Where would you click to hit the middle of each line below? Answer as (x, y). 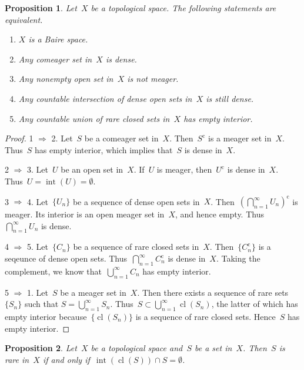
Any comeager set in (55, 59)
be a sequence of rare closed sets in (136, 247)
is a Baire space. (58, 39)
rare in (17, 359)
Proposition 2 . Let (41, 348)
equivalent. (24, 19)
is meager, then (184, 169)
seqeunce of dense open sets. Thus (66, 258)
